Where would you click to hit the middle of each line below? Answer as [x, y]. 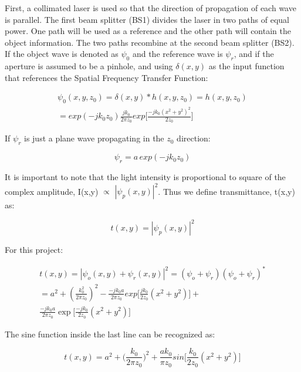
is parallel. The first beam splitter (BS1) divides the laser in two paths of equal [147, 19]
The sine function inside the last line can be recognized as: [110, 334]
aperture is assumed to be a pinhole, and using [89, 66]
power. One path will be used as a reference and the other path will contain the [148, 31]
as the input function [246, 66]
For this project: [34, 250]
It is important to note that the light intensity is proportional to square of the [145, 176]
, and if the [254, 54]
